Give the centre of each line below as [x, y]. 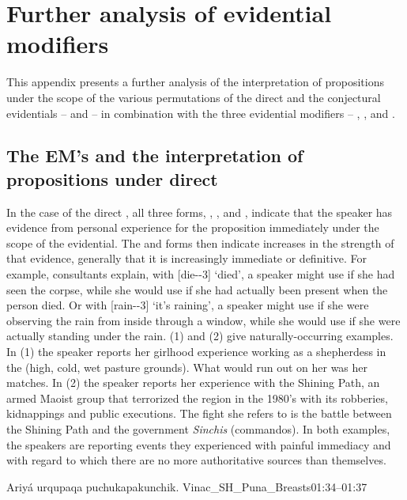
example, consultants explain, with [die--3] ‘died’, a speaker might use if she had [201, 274]
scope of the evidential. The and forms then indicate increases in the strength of [200, 242]
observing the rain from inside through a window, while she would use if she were [203, 320]
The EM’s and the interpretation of [155, 155]
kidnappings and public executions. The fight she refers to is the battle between [199, 413]
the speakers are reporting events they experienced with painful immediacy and [199, 444]
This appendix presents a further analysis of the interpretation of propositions [196, 82]
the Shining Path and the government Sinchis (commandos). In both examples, [198, 429]
